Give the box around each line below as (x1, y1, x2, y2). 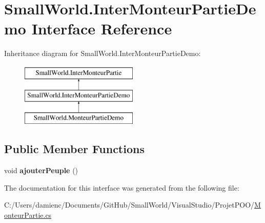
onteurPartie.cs (4, 209, 52, 220)
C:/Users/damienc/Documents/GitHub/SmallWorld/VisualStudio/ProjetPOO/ (4, 199, 255, 210)
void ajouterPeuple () (4, 165, 78, 176)
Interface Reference (31, 18, 172, 39)
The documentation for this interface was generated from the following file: (4, 182, 239, 193)
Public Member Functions (4, 141, 145, 157)
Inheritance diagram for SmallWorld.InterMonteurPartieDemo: (4, 48, 201, 59)
